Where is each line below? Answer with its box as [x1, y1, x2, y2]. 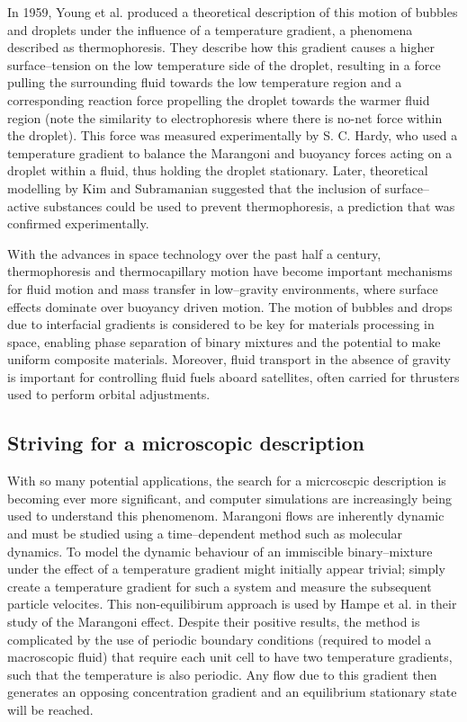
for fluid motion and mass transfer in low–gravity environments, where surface [7, 279, 438, 298]
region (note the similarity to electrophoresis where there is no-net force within [7, 108, 443, 127]
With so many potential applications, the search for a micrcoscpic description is [7, 471, 446, 490]
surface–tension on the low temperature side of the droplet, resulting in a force [7, 55, 441, 74]
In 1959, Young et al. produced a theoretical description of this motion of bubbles [7, 3, 458, 21]
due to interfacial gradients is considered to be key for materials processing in [7, 315, 435, 334]
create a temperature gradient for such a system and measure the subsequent [7, 576, 432, 595]
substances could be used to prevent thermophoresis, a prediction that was [43, 196, 455, 215]
